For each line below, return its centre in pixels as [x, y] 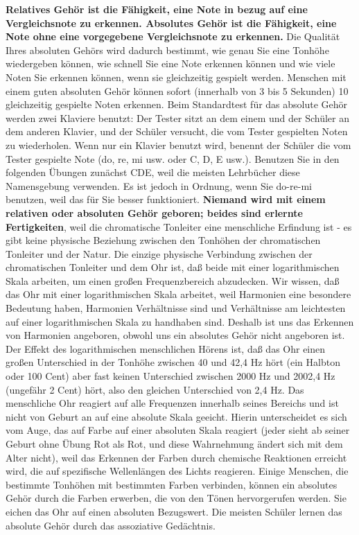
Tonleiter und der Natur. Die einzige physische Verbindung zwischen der [159, 253]
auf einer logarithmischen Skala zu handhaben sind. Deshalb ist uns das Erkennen [180, 321]
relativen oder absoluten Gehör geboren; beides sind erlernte [154, 212]
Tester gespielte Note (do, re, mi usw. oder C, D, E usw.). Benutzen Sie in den [173, 158]
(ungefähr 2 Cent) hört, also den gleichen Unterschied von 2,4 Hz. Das [155, 389]
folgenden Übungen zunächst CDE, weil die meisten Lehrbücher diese [153, 172]
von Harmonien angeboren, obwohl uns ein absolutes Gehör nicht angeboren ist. [175, 335]
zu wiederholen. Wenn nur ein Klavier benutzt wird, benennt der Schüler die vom [178, 144]
